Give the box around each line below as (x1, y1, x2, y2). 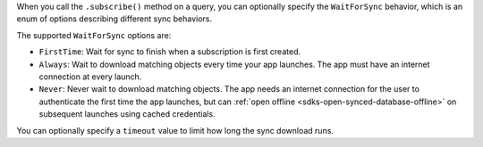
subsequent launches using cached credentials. (38, 109, 216, 119)
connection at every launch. (38, 71, 142, 82)
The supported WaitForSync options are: (16, 29, 172, 40)
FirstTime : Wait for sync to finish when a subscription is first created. (38, 46, 301, 57)
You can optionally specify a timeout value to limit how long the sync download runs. (16, 125, 335, 135)
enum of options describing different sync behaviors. (16, 13, 213, 24)
